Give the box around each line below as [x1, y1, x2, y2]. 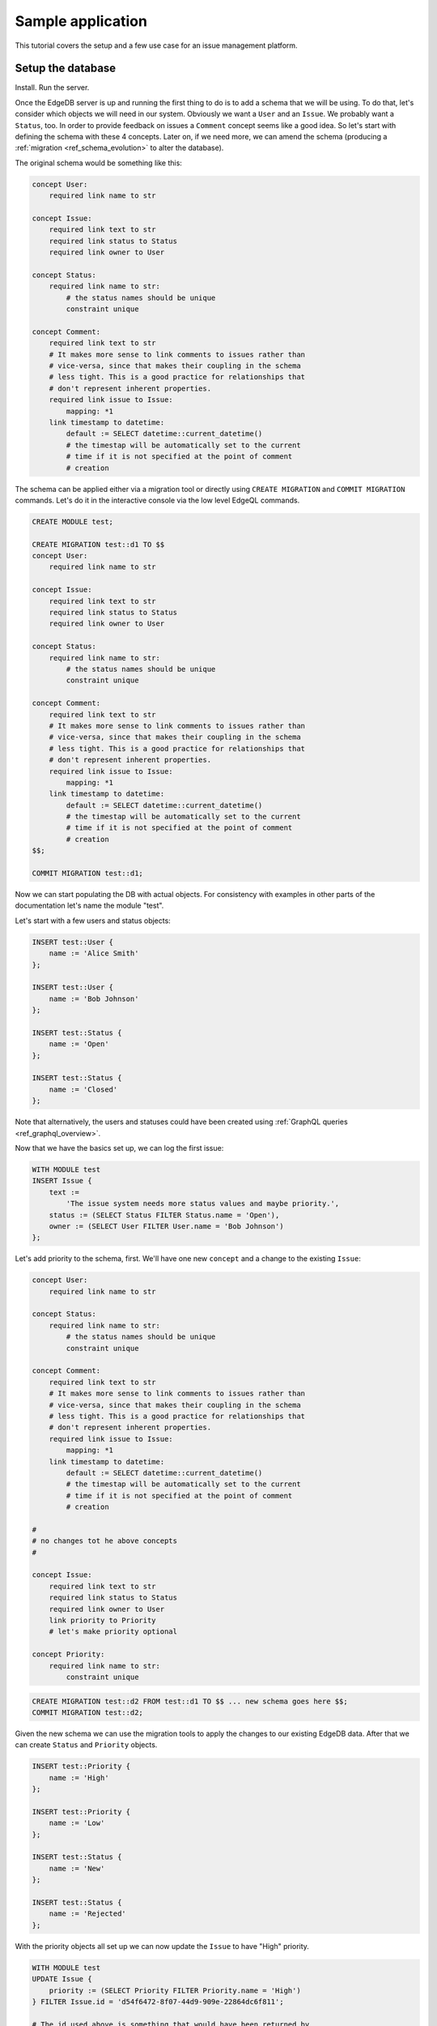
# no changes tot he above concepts [32, 1537, 178, 1545]
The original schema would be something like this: [15, 158, 182, 168]
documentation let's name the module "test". [15, 900, 164, 911]
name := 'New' [49, 1864, 105, 1873]
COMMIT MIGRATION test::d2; [32, 1708, 143, 1717]
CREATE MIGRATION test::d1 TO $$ [32, 540, 165, 549]
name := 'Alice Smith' [49, 949, 139, 958]
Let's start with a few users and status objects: [15, 916, 172, 925]
